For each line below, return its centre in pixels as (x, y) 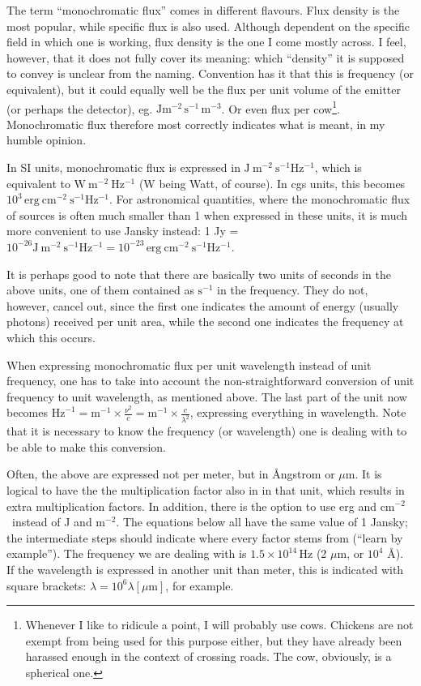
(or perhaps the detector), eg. (80, 108)
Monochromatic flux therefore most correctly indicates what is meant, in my (196, 124)
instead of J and (52, 522)
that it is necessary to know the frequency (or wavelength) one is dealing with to (207, 431)
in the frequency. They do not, (293, 290)
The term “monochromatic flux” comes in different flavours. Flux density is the (203, 10)
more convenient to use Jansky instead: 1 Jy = (123, 231)
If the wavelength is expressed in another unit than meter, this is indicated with (205, 569)
